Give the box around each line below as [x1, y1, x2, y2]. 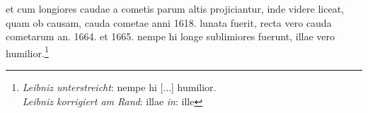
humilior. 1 [6, 43, 49, 60]
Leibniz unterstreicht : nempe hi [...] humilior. [22, 80, 217, 95]
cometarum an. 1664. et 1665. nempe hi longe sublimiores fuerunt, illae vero [6, 29, 335, 44]
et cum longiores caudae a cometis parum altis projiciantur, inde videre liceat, [6, 1, 344, 16]
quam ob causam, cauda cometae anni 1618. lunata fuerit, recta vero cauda [6, 15, 332, 30]
